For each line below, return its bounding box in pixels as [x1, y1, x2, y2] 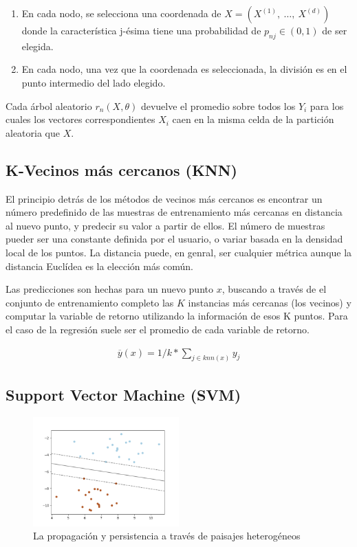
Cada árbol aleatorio [6, 98, 92, 113]
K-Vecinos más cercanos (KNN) [6, 159, 237, 180]
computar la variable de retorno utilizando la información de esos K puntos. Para [6, 309, 348, 323]
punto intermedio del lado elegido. [21, 75, 166, 89]
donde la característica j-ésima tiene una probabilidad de [21, 23, 261, 37]
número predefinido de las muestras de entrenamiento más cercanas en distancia [6, 205, 343, 219]
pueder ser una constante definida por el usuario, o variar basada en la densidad [6, 232, 343, 246]
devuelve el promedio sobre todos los [140, 98, 296, 113]
